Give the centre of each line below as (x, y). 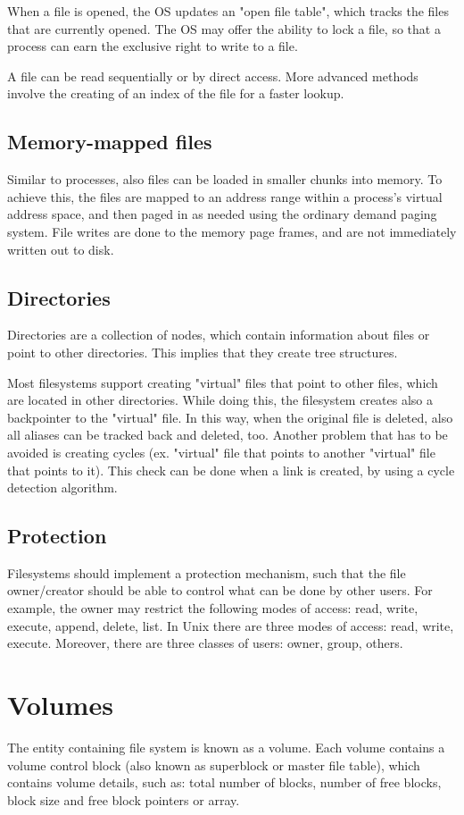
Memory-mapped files (110, 142)
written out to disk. (61, 249)
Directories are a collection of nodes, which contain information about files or (219, 335)
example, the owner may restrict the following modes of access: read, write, (213, 608)
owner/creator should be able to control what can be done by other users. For (220, 590)
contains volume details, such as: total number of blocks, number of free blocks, (224, 782)
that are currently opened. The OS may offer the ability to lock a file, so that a (224, 28)
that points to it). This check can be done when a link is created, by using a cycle (231, 470)
